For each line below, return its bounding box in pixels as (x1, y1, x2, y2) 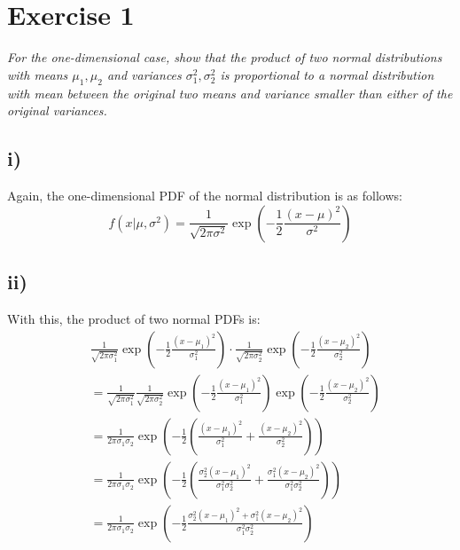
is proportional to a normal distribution (220, 65, 434, 83)
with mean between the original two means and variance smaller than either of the (7, 83, 453, 102)
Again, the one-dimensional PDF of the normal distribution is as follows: (7, 186, 402, 205)
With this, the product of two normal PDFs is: (7, 309, 261, 327)
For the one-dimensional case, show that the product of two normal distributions (7, 48, 442, 67)
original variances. (7, 101, 107, 120)
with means (7, 65, 68, 83)
